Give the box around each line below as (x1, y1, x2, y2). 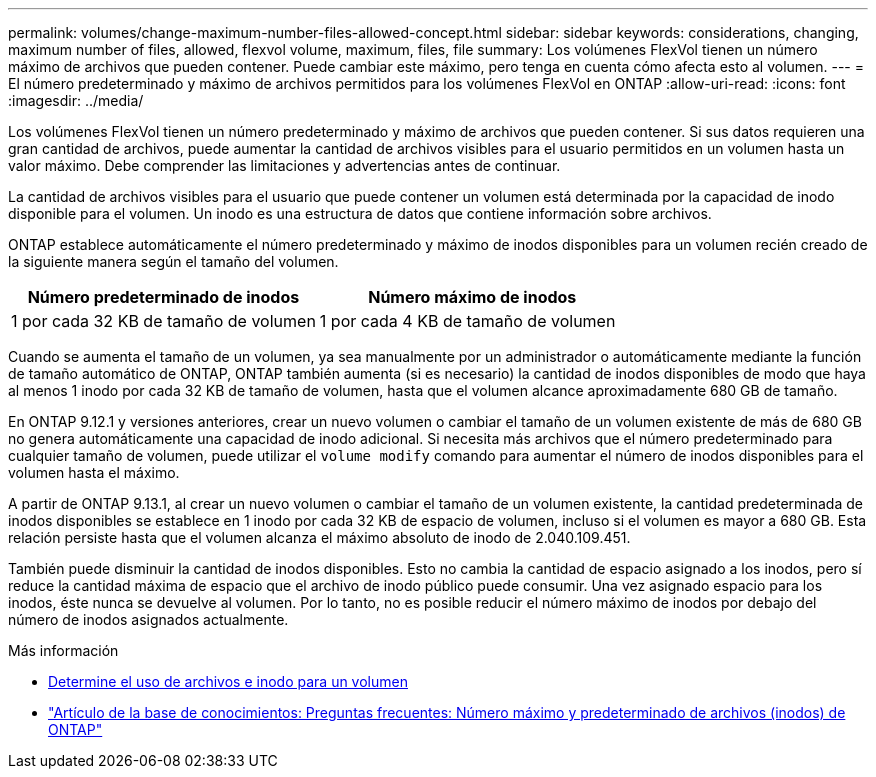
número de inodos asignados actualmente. (8, 611, 289, 628)
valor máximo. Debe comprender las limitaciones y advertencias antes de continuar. (8, 157, 561, 174)
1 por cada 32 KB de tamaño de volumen (11, 311, 316, 331)
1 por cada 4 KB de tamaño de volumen (319, 311, 616, 331)
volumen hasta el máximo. (8, 464, 180, 481)
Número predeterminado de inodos (27, 287, 300, 307)
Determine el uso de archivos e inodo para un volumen (48, 673, 408, 690)
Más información (8, 642, 119, 659)
